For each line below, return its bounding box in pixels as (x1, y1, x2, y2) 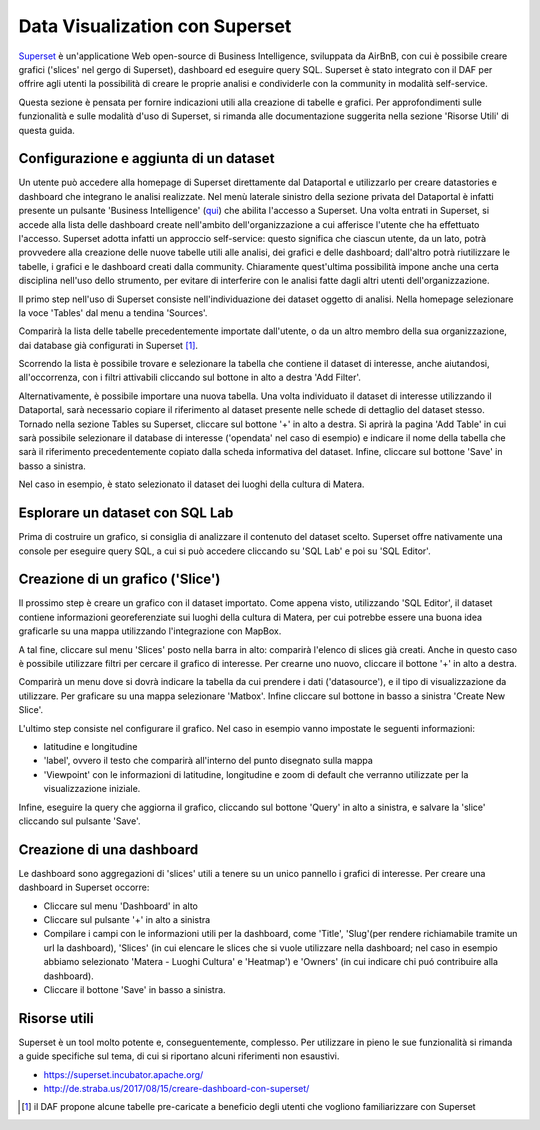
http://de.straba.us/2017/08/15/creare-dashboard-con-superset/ (43, 1083, 310, 1094)
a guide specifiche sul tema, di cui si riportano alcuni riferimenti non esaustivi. (18, 1050, 340, 1062)
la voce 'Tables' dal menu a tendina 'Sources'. (18, 306, 208, 319)
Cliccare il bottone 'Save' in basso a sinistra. (43, 983, 226, 995)
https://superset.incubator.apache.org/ (43, 1068, 204, 1080)
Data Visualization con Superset (18, 15, 292, 37)
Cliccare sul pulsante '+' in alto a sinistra (43, 913, 211, 925)
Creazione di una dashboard (18, 841, 199, 858)
